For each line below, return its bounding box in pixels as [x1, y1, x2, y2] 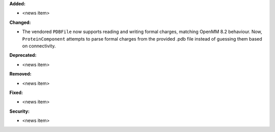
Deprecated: [9, 52, 37, 58]
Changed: [9, 19, 31, 25]
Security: [9, 108, 30, 114]
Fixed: [9, 89, 23, 95]
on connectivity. [22, 43, 56, 49]
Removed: [9, 71, 32, 77]
